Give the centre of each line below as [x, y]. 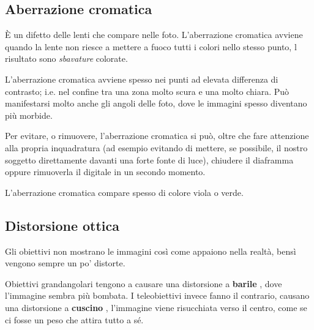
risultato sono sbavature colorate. [66, 58]
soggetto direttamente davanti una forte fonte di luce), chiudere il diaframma [149, 159]
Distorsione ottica [62, 225]
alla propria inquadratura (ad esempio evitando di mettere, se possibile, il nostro [156, 147]
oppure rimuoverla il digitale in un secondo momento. [105, 172]
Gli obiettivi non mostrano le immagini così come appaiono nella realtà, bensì [151, 251]
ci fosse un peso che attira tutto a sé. [74, 319]
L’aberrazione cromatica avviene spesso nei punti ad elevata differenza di [142, 79]
